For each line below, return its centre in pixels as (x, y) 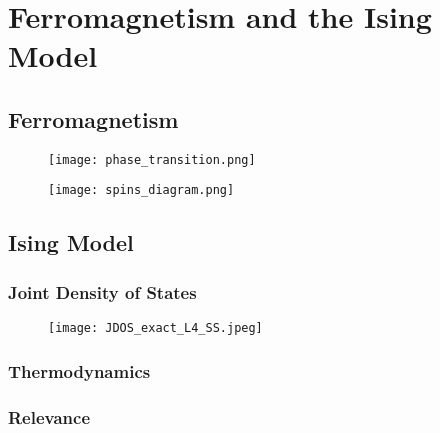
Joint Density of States (102, 291)
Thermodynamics (79, 370)
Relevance (49, 416)
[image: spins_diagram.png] (141, 190)
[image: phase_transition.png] (152, 159)
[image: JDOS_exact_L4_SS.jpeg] (155, 328)
